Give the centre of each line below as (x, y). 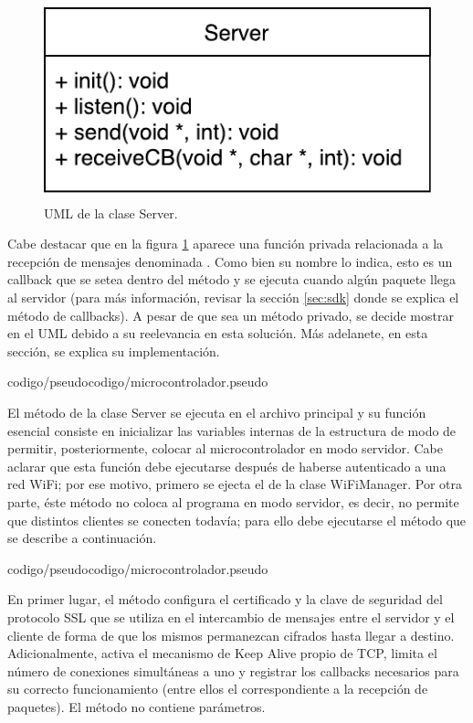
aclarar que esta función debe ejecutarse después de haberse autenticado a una (227, 466)
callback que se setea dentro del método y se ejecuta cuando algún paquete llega (231, 279)
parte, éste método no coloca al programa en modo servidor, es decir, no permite (233, 501)
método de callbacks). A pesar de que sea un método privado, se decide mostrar (231, 315)
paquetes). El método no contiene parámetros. (137, 706)
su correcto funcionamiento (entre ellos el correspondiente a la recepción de (218, 689)
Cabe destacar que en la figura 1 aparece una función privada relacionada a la (226, 244)
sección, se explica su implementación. (114, 351)
